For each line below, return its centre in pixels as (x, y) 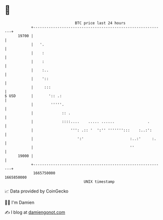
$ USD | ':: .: (33, 96)
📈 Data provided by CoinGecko (37, 191)
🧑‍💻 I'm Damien (20, 202)
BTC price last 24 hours (100, 23)
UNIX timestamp (99, 182)
